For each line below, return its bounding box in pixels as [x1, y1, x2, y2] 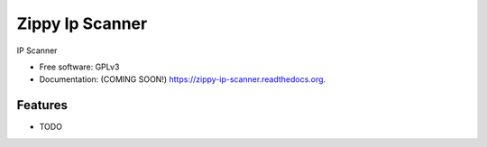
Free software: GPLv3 [39, 61, 120, 72]
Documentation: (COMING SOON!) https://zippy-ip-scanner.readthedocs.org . [39, 74, 326, 85]
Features [16, 97, 68, 113]
